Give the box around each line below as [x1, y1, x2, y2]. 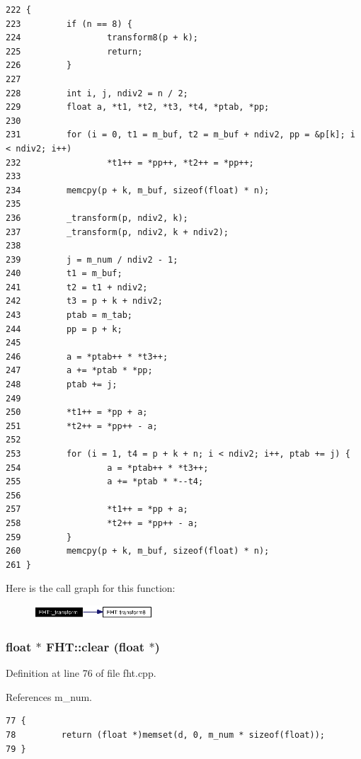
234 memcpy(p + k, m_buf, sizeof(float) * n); [6, 185, 270, 195]
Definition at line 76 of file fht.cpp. [6, 666, 156, 680]
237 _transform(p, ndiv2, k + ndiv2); [6, 227, 229, 237]
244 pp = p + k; [6, 324, 122, 334]
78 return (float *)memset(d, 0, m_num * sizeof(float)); [6, 729, 326, 740]
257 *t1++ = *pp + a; [6, 504, 188, 515]
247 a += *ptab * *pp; [6, 365, 153, 376]
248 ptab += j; [6, 379, 118, 390]
